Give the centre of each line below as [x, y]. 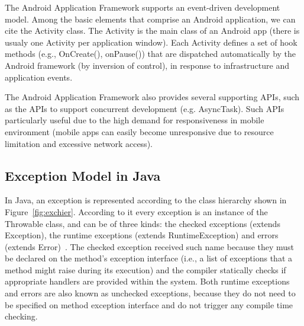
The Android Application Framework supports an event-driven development [143, 7]
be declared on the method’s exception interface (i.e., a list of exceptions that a [149, 258]
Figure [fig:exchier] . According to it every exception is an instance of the [136, 211]
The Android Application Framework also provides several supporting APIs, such [152, 97]
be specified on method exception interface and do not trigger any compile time [149, 304]
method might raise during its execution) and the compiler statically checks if [145, 269]
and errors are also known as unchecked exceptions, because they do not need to [150, 293]
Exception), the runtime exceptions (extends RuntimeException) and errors [142, 235]
